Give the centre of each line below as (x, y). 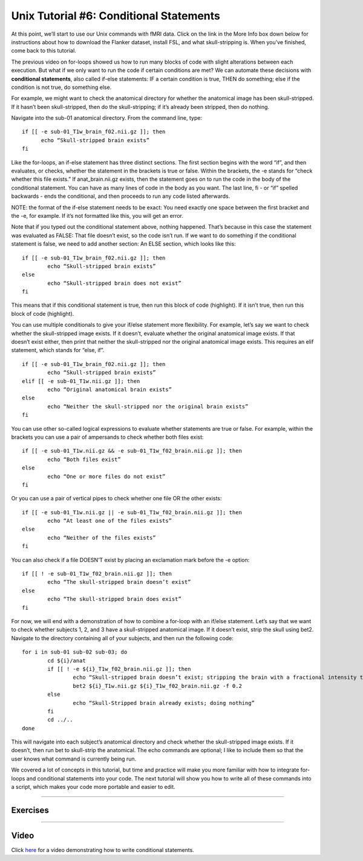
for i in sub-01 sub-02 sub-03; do (75, 652)
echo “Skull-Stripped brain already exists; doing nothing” (164, 703)
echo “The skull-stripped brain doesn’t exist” (119, 582)
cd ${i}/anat (67, 660)
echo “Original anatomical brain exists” (110, 389)
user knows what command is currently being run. (74, 759)
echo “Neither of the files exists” (102, 538)
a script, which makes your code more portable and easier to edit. (93, 787)
